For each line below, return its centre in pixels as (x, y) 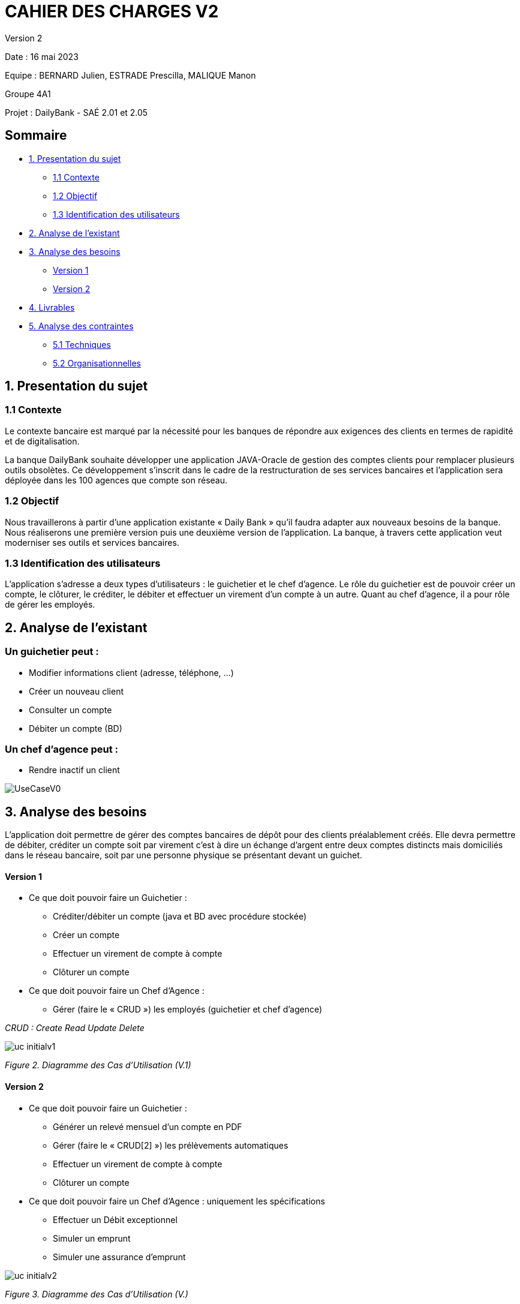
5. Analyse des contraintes (81, 326)
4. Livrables (52, 307)
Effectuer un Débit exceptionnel (115, 1219)
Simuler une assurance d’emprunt (119, 1257)
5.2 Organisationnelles (97, 363)
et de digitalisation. (42, 441)
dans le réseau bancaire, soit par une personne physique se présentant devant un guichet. (184, 855)
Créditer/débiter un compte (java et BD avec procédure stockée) (180, 917)
